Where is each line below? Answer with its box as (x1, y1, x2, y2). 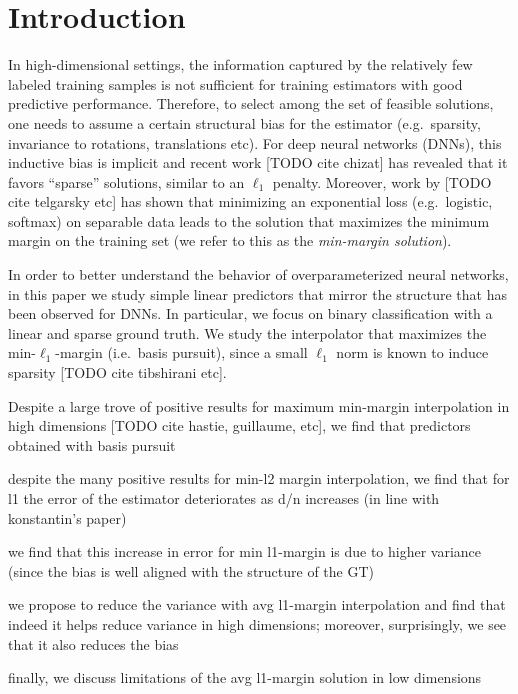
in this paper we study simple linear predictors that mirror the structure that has (8, 283, 507, 304)
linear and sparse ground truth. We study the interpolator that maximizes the (8, 322, 487, 343)
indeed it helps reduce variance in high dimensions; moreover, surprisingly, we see (8, 613, 507, 634)
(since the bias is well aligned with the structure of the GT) (8, 560, 375, 581)
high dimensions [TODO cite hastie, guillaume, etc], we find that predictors (8, 415, 471, 436)
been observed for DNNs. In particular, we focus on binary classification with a (8, 303, 493, 324)
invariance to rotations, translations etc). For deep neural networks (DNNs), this (8, 132, 502, 153)
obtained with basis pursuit (8, 434, 176, 455)
